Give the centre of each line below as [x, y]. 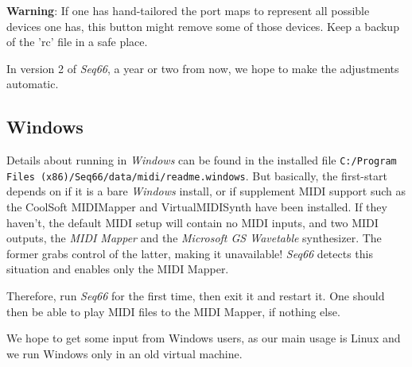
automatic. [33, 84]
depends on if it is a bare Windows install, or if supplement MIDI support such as [206, 191]
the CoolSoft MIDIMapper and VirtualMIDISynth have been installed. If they [197, 207]
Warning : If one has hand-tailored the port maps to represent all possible [188, 10]
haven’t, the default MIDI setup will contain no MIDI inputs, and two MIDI [192, 222]
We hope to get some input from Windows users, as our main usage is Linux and [204, 338]
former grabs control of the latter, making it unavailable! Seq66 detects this [190, 253]
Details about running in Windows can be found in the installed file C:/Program [202, 160]
